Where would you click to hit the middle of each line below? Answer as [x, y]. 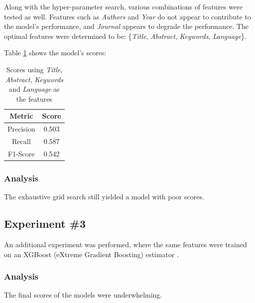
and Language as [34, 89]
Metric [21, 116]
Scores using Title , [34, 69]
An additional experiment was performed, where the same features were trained [126, 244]
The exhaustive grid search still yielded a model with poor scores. [104, 197]
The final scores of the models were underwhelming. [83, 295]
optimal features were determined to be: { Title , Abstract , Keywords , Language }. [125, 36]
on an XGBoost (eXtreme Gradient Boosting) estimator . [91, 254]
